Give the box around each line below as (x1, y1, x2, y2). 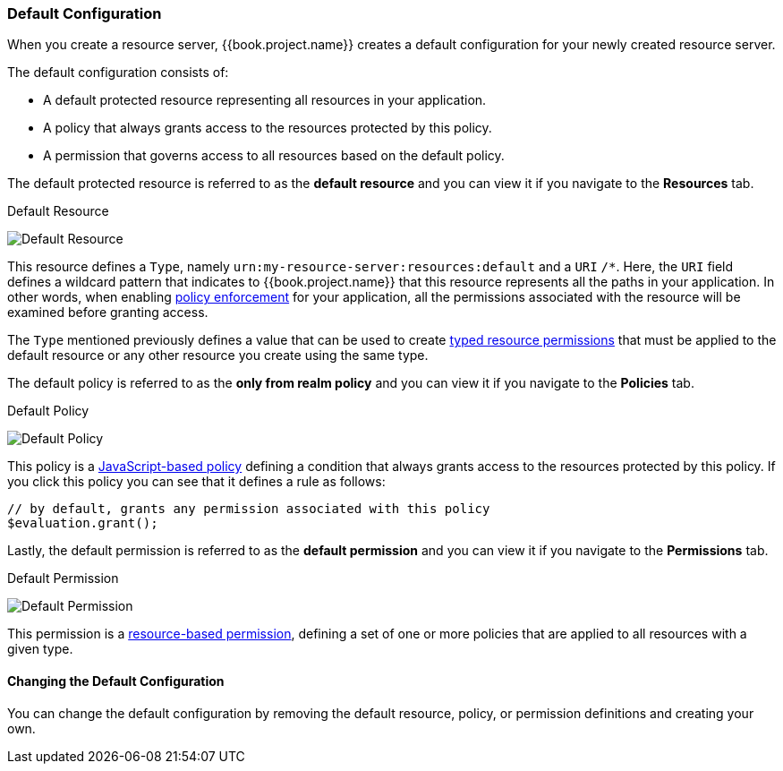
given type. (7, 641, 73, 657)
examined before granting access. (7, 304, 209, 321)
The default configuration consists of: (7, 64, 229, 81)
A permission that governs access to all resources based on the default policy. (43, 148, 505, 164)
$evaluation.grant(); (7, 516, 158, 531)
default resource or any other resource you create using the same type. (7, 347, 429, 364)
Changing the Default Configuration (7, 672, 225, 689)
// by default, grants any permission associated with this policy (7, 501, 490, 517)
